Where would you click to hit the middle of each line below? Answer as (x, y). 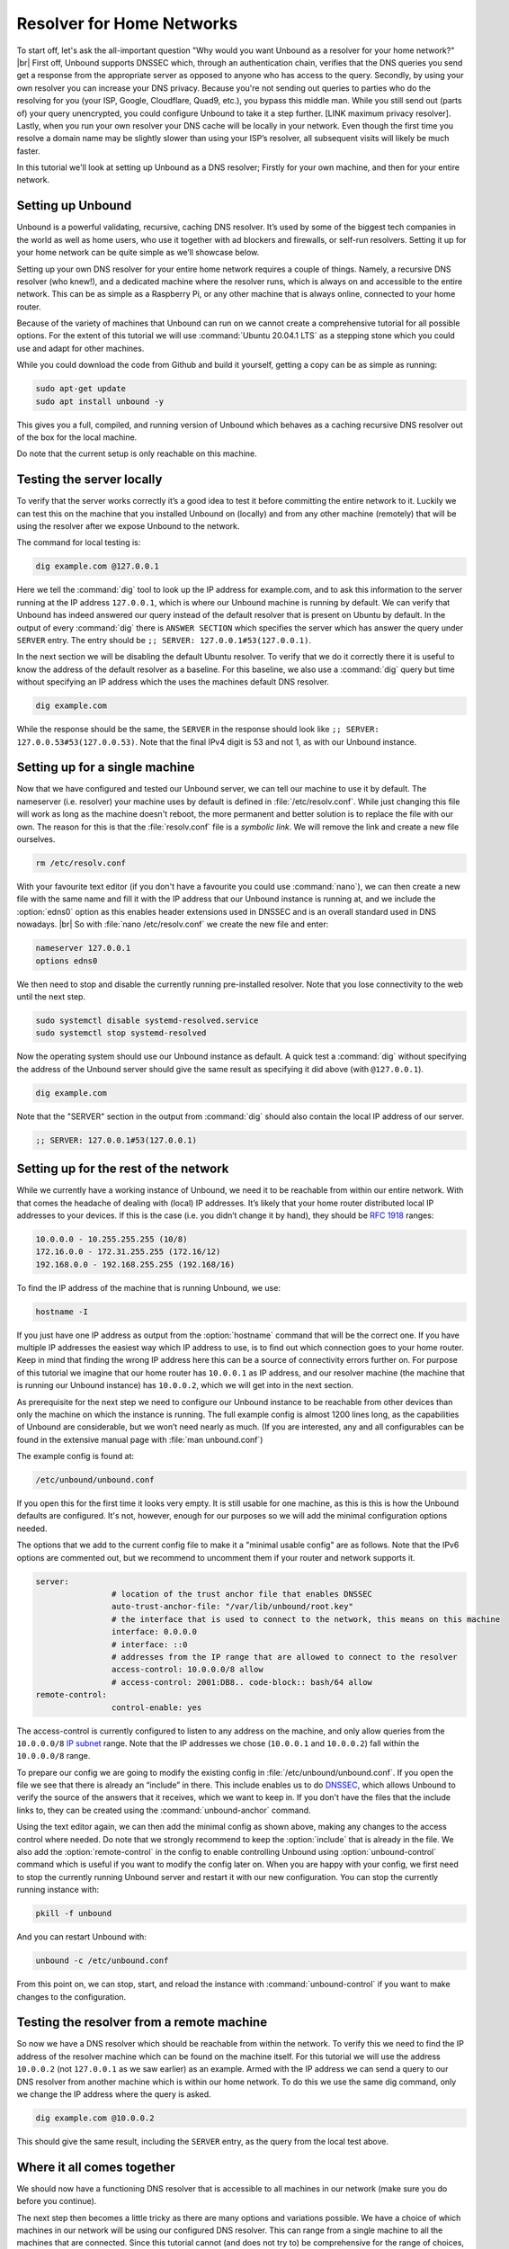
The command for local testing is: (79, 542)
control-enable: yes (156, 1707)
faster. (28, 151)
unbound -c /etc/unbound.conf (102, 1961)
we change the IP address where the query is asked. (114, 2094)
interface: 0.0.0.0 (154, 1632)
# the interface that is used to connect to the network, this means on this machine (306, 1619)
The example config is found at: (76, 1456)
